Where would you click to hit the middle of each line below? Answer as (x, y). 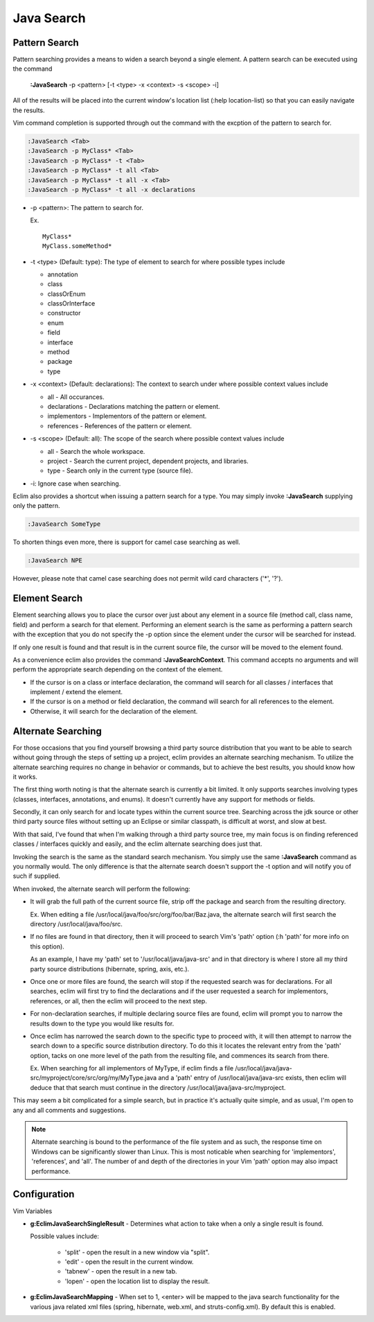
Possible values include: (65, 1236)
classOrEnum (66, 294)
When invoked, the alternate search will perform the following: (101, 889)
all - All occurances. (76, 397)
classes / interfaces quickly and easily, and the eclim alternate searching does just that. (137, 844)
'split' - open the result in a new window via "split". (137, 1252)
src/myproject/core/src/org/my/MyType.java (93, 1078)
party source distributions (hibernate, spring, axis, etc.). (110, 969)
